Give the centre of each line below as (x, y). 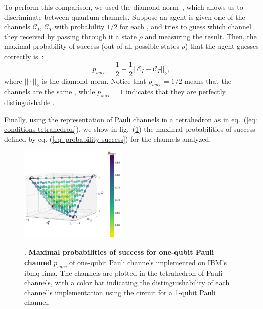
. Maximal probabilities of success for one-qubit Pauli (119, 252)
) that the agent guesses (222, 46)
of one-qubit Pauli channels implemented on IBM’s (148, 262)
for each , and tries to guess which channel (185, 27)
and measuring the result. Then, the (201, 36)
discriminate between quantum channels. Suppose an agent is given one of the (125, 16)
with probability (79, 27)
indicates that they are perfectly (176, 92)
